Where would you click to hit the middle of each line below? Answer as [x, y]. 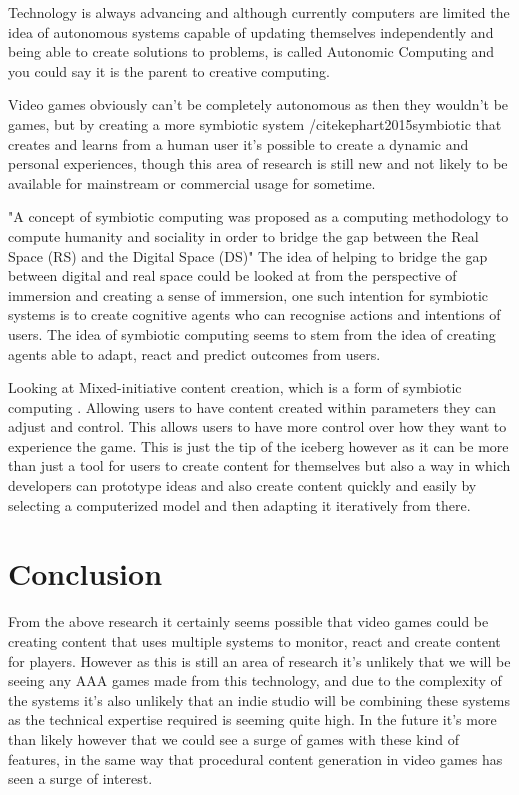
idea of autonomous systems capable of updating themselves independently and [251, 31]
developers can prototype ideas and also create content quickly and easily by [242, 485]
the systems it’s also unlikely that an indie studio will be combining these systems [259, 699]
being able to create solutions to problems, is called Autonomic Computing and [251, 51]
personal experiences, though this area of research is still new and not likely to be [258, 163]
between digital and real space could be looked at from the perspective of [232, 275]
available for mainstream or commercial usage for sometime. [192, 182]
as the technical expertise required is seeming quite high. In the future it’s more [252, 719]
